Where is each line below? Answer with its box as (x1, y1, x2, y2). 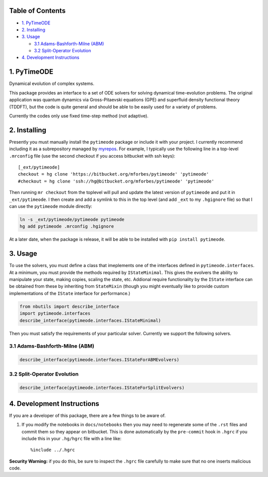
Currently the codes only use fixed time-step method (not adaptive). (9, 112, 149, 119)
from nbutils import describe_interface (19, 303, 119, 309)
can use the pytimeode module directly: (9, 203, 92, 209)
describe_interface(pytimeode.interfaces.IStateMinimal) (19, 317, 161, 323)
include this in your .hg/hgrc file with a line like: (21, 435, 122, 441)
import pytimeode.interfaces (19, 311, 91, 316)
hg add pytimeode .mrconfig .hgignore (19, 224, 114, 229)
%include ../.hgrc (30, 447, 75, 453)
